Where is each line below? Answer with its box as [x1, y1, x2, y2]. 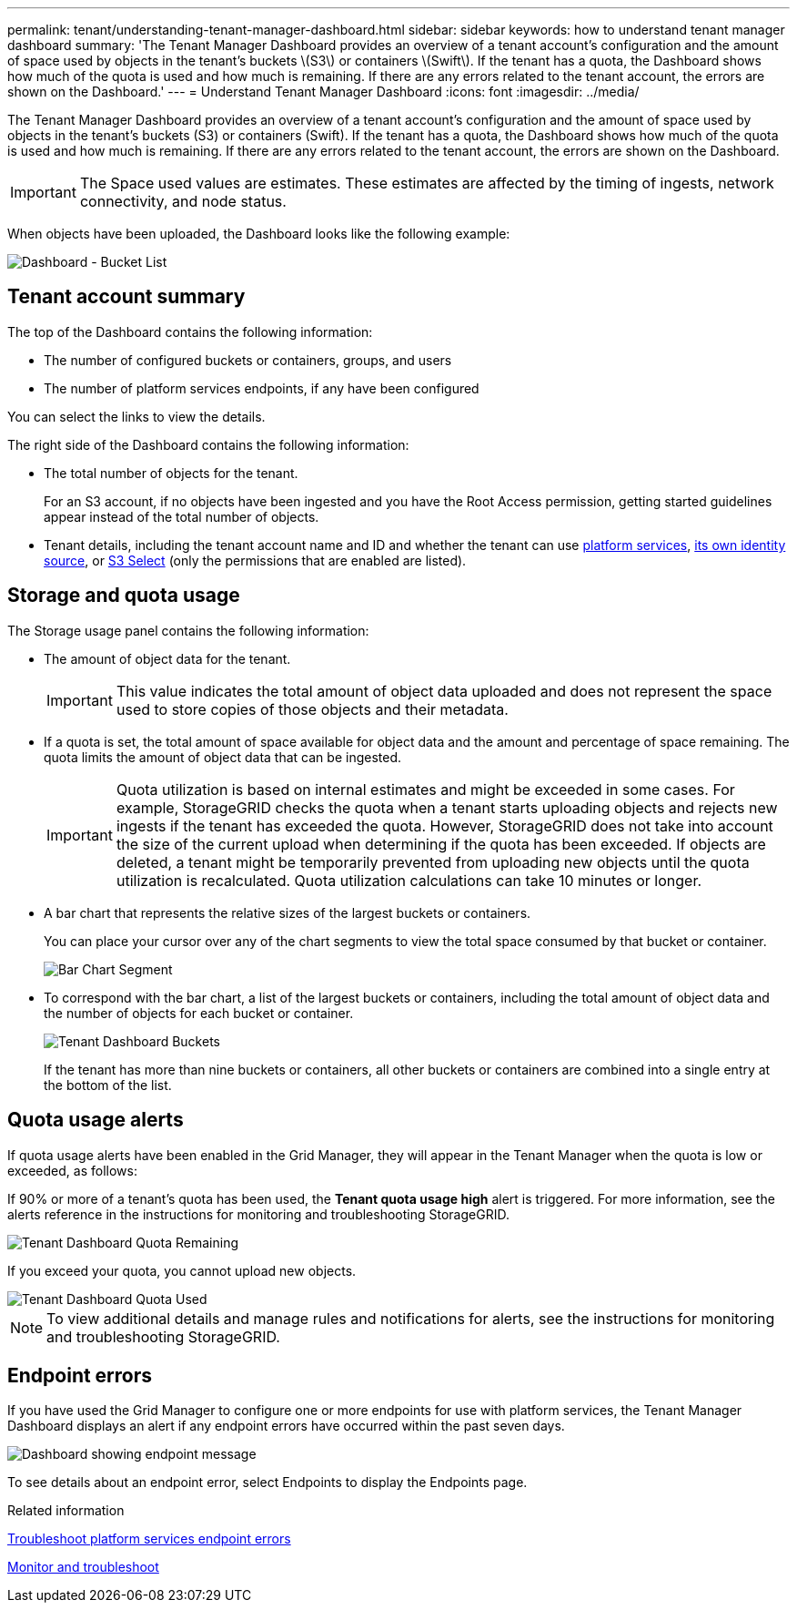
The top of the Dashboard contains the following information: [7, 323, 373, 340]
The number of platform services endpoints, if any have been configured [44, 380, 479, 396]
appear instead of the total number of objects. [44, 508, 319, 525]
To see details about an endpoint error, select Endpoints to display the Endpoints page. [7, 1474, 528, 1491]
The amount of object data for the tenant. [44, 650, 291, 667]
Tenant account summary [7, 285, 246, 309]
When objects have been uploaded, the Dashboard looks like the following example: [7, 226, 510, 241]
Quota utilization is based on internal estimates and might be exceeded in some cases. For [116, 780, 735, 799]
